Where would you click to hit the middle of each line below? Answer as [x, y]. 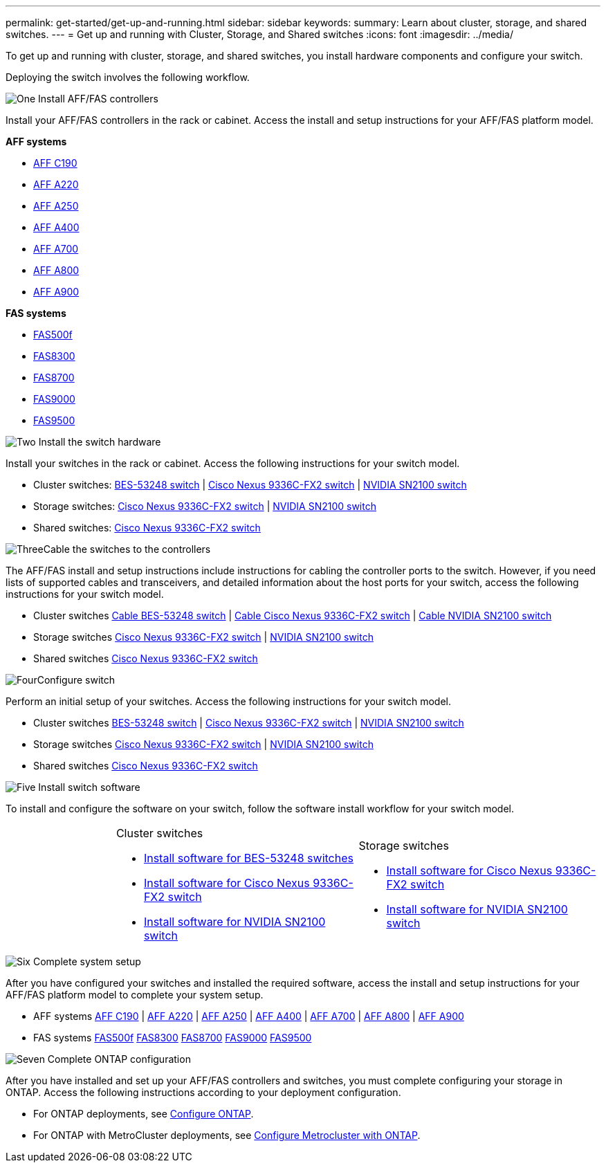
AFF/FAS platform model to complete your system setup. [135, 995]
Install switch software [89, 787]
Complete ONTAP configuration [119, 1059]
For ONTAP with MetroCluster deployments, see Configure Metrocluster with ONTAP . [227, 1135]
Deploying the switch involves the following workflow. [128, 77]
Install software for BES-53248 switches [248, 858]
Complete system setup [87, 961]
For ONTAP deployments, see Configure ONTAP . [144, 1114]
